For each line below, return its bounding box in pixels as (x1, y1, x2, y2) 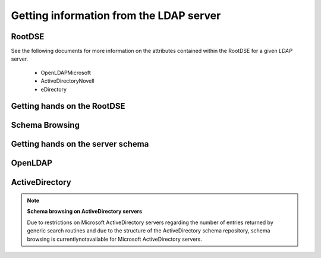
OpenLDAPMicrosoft (40, 69, 92, 76)
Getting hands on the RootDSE (11, 101, 125, 111)
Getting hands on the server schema (11, 139, 149, 149)
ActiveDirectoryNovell (40, 77, 95, 84)
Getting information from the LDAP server (11, 9, 221, 22)
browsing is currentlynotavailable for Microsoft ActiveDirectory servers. (27, 235, 202, 243)
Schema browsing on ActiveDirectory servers (27, 208, 143, 215)
